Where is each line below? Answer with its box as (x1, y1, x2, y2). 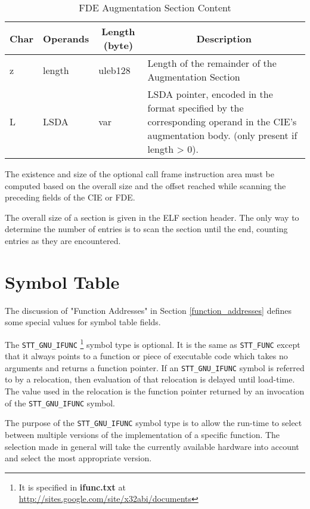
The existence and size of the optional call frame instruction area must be (5, 168, 274, 180)
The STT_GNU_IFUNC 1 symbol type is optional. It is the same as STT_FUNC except (5, 336, 300, 350)
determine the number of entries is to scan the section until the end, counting (5, 223, 288, 235)
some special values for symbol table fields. (5, 316, 161, 328)
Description (196, 31, 252, 45)
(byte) (103, 38, 134, 52)
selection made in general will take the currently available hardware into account (5, 440, 299, 452)
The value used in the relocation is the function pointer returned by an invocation (5, 385, 305, 397)
